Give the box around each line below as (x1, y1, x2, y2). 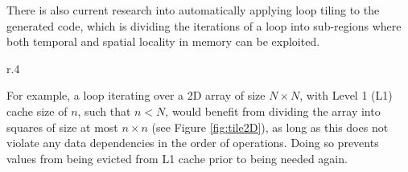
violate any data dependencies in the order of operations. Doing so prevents (6, 134, 379, 151)
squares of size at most (6, 118, 118, 135)
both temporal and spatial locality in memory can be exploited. (6, 33, 320, 50)
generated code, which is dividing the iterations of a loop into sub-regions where (6, 17, 402, 34)
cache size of (6, 102, 68, 119)
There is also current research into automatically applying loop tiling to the (6, 2, 380, 18)
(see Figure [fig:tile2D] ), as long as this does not (151, 118, 389, 135)
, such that (77, 102, 131, 119)
